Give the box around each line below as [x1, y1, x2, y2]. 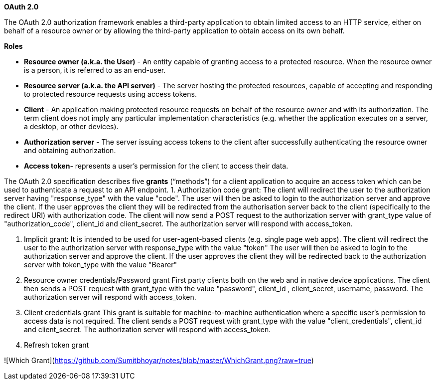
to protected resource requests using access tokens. [24, 90, 197, 98]
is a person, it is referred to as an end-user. [24, 66, 166, 74]
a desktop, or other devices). [24, 122, 119, 131]
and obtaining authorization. [24, 146, 116, 155]
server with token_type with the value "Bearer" [24, 260, 177, 269]
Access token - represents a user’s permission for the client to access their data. [24, 162, 289, 170]
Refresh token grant [24, 341, 89, 349]
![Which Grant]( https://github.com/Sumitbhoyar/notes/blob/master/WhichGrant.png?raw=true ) [4, 356, 314, 365]
